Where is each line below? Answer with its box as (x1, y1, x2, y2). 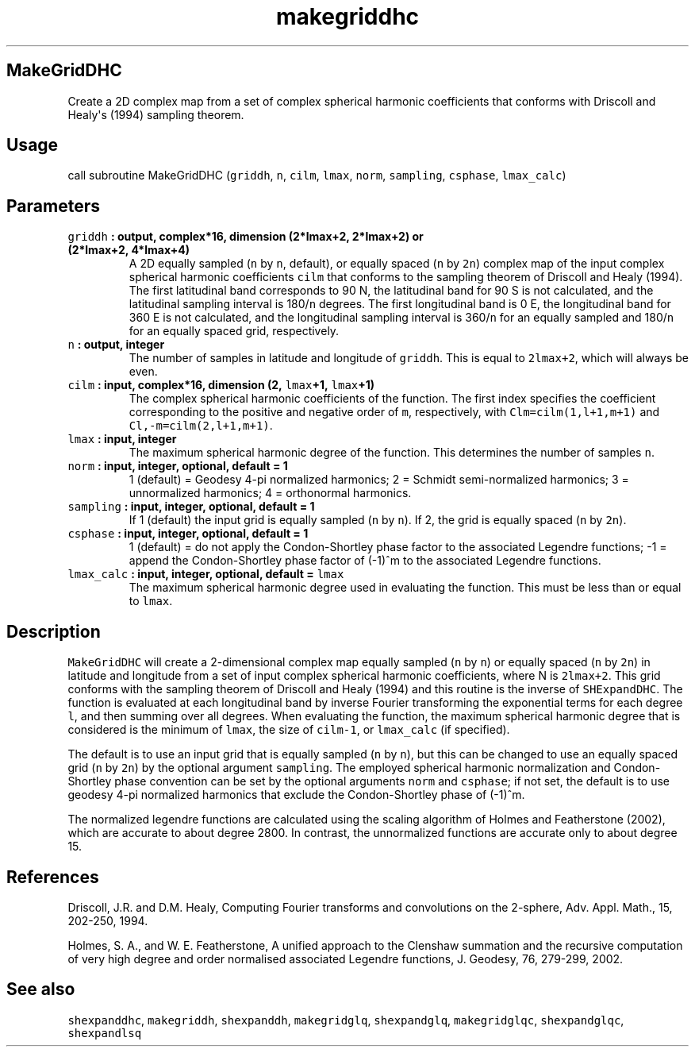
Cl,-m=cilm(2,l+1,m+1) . (129, 418, 273, 433)
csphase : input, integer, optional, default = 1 (67, 526, 309, 541)
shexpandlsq (67, 1026, 142, 1039)
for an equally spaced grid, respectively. (129, 324, 340, 338)
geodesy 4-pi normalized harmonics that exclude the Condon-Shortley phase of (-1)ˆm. (67, 788, 525, 802)
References (6, 866, 99, 887)
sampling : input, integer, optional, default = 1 (67, 499, 315, 514)
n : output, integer (67, 337, 165, 352)
